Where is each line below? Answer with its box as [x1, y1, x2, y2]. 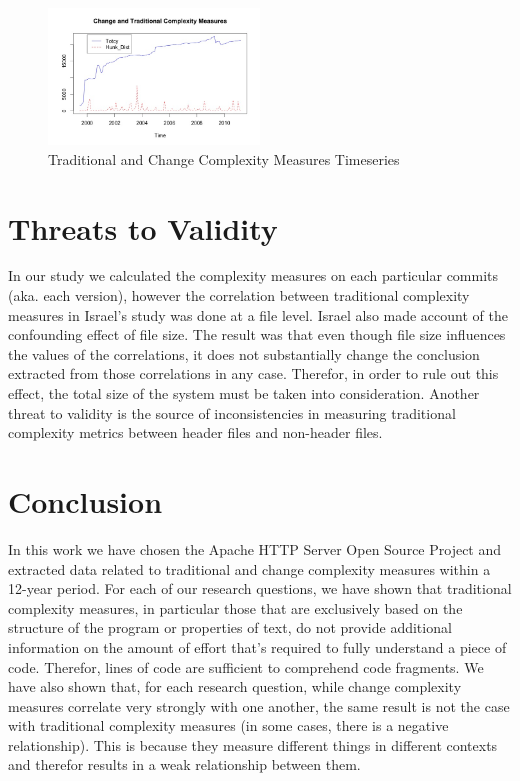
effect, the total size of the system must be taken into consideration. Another [8, 383, 480, 404]
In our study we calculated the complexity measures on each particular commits [8, 265, 499, 286]
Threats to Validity [8, 207, 278, 248]
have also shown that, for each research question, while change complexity [8, 676, 462, 697]
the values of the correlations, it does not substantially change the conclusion [8, 343, 480, 364]
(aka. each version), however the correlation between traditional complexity [8, 285, 470, 306]
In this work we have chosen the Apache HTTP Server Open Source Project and [8, 538, 502, 559]
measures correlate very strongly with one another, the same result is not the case [8, 695, 510, 716]
